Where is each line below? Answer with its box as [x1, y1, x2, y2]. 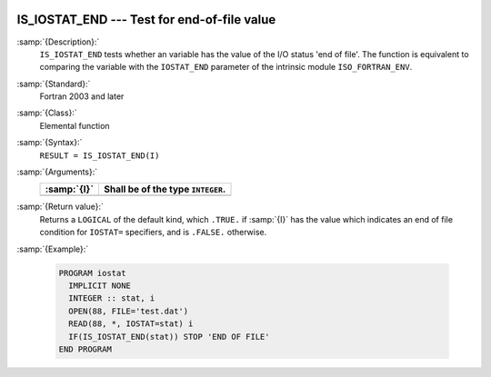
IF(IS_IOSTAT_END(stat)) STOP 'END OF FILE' [68, 332, 270, 342]
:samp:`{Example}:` [16, 243, 89, 254]
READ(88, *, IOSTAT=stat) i [68, 319, 194, 329]
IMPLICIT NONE [68, 280, 132, 291]
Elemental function [39, 120, 110, 131]
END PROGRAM [58, 343, 113, 354]
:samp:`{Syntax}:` [16, 137, 83, 148]
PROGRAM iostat [58, 268, 126, 278]
